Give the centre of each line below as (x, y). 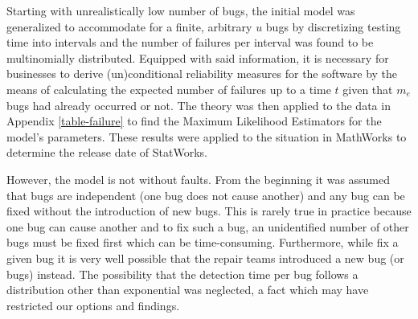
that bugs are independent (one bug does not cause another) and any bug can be (206, 195)
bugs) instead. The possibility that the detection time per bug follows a (182, 274)
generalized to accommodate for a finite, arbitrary (129, 26)
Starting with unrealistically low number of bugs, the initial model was (181, 10)
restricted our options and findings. (93, 305)
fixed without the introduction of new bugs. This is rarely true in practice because (209, 211)
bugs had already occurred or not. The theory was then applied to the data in (199, 105)
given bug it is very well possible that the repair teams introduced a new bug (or (205, 258)
